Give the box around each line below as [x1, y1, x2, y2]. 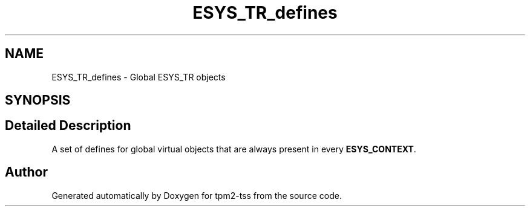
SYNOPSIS [5, 93, 71, 108]
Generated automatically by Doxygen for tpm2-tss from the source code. [51, 190, 342, 201]
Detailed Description [5, 118, 131, 134]
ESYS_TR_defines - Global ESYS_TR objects [51, 71, 226, 82]
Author [5, 164, 48, 180]
